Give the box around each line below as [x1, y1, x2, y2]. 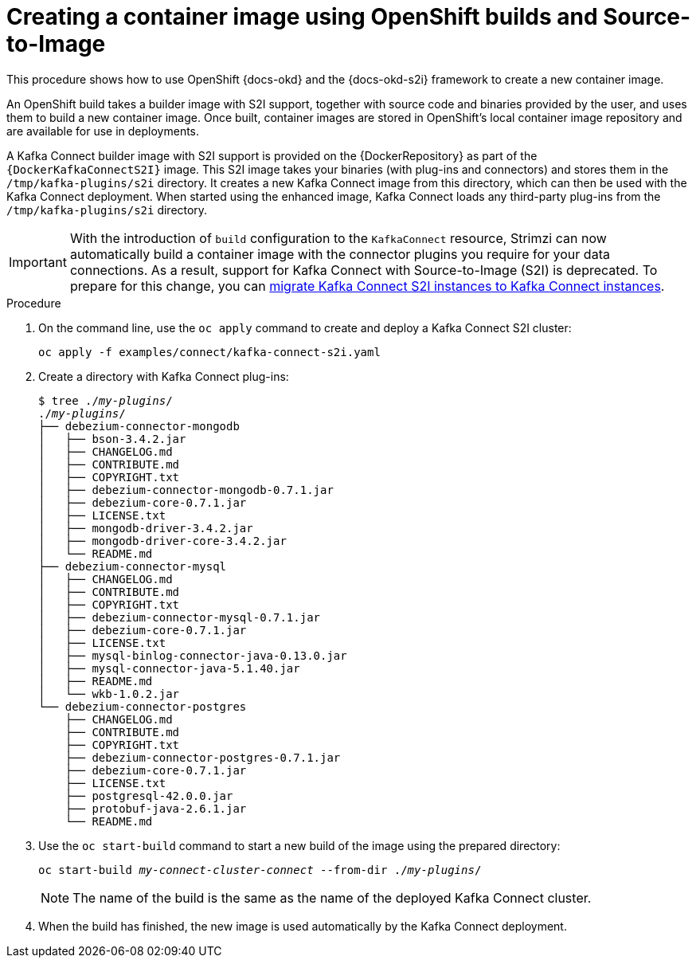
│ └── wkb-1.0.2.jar [38, 687, 180, 700]
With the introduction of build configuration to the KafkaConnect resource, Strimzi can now [69, 229, 607, 246]
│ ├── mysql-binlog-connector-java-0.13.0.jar [38, 649, 347, 662]
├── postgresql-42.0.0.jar [65, 789, 233, 802]
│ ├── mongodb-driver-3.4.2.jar [38, 521, 253, 535]
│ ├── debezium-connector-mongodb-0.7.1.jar [38, 483, 334, 496]
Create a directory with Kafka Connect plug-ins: [38, 369, 289, 383]
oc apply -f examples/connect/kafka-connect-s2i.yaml [38, 345, 381, 359]
